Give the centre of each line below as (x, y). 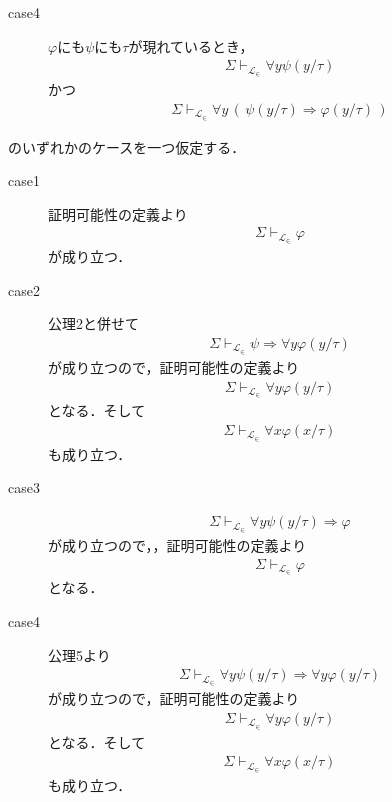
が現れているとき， (191, 45)
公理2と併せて (93, 323)
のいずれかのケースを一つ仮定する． (127, 146)
